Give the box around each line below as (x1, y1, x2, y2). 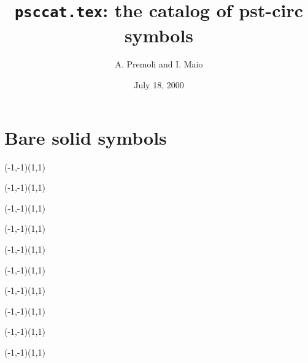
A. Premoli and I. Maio (115, 58, 203, 71)
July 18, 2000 (134, 78, 184, 91)
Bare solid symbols (4, 124, 167, 150)
